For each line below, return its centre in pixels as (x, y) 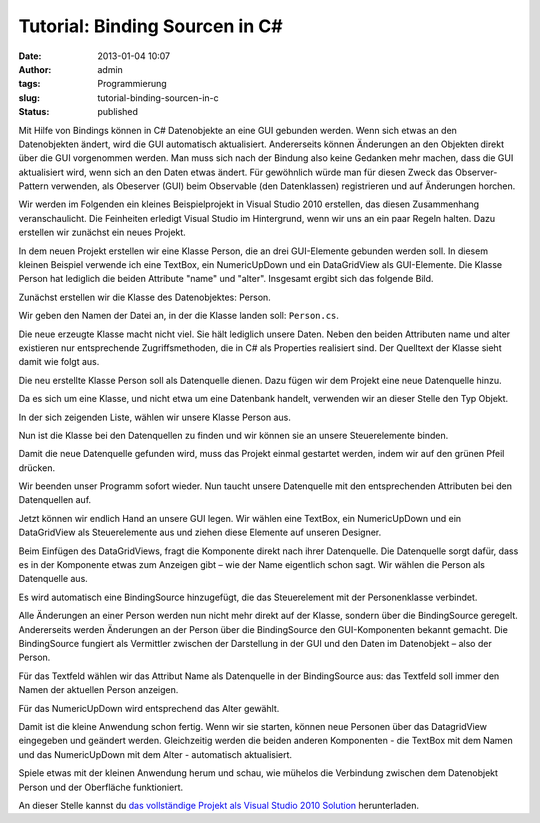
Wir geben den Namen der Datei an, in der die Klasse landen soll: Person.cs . (179, 316)
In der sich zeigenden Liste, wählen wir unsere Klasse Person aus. (155, 417)
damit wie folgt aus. (59, 362)
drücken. (36, 467)
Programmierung (132, 84)
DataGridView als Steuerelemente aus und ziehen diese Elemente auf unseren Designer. (200, 532)
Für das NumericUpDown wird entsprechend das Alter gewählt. (149, 708)
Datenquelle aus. (53, 579)
